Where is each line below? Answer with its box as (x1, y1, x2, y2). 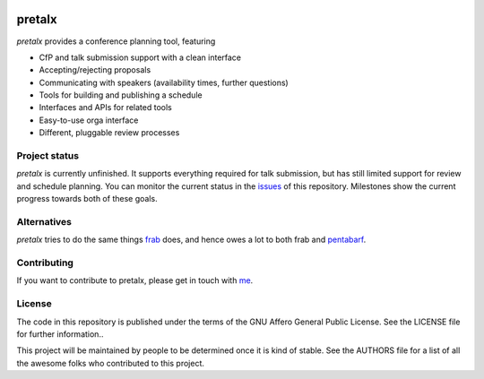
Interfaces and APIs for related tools (39, 102, 172, 113)
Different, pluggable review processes (39, 127, 180, 138)
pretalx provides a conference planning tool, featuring (16, 36, 216, 47)
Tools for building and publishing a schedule (39, 90, 203, 100)
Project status (16, 150, 80, 162)
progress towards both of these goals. (16, 194, 158, 204)
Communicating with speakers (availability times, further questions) (39, 77, 289, 88)
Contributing (16, 256, 73, 269)
